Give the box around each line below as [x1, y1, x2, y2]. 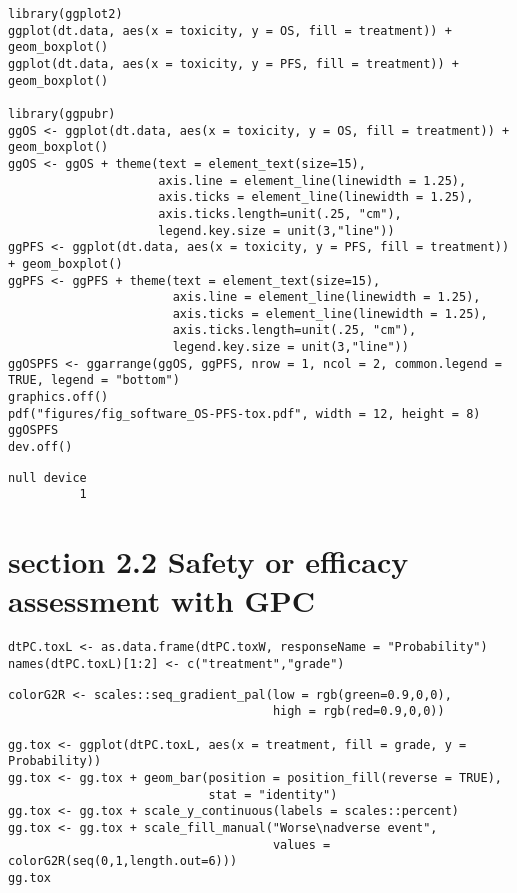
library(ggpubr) [8, 106, 116, 121]
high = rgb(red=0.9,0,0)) [272, 704, 445, 719]
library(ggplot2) [8, 7, 123, 21]
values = [272, 837, 331, 852]
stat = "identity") [208, 787, 338, 802]
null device [8, 470, 87, 485]
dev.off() [8, 440, 73, 455]
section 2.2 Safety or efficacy [8, 541, 409, 582]
